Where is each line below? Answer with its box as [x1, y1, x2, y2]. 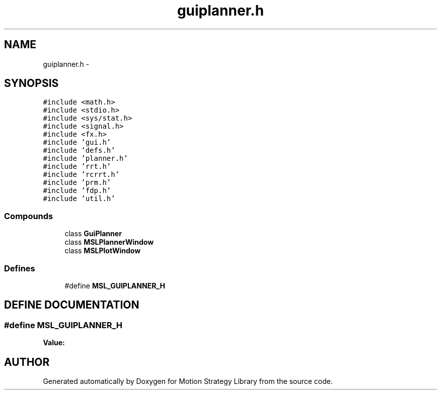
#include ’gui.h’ [43, 138, 111, 147]
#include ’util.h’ [43, 194, 115, 203]
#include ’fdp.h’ [43, 186, 111, 195]
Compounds [4, 211, 53, 221]
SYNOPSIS [4, 77, 59, 90]
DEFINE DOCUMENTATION [4, 299, 139, 312]
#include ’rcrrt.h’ [43, 170, 120, 179]
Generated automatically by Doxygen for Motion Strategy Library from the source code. [43, 377, 333, 385]
